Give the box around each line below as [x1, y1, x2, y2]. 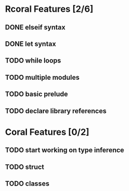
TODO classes [5, 179, 50, 188]
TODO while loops [5, 57, 61, 65]
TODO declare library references [5, 107, 107, 115]
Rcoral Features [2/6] [5, 3, 94, 15]
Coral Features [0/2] [5, 127, 90, 137]
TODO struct [5, 162, 44, 171]
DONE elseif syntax [5, 23, 66, 32]
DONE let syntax [5, 39, 56, 48]
